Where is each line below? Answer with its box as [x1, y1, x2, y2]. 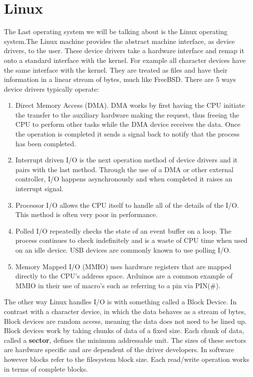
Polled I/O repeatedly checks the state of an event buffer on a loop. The [15, 225, 232, 236]
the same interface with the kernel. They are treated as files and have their [4, 64, 228, 75]
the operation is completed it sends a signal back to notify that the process [15, 129, 240, 139]
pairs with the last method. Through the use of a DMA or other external [15, 164, 234, 174]
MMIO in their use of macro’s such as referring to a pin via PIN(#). [15, 280, 221, 290]
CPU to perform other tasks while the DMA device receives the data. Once [15, 119, 240, 129]
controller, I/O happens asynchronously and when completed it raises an [15, 174, 233, 184]
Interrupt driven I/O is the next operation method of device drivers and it [15, 155, 238, 165]
